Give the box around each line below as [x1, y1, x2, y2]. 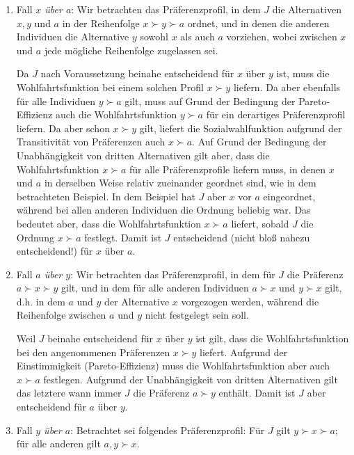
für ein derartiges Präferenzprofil [206, 107, 346, 122]
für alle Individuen [16, 93, 96, 108]
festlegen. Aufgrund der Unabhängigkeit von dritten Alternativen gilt [43, 372, 338, 386]
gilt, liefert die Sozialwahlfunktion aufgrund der [139, 120, 342, 135]
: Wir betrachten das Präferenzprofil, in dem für [70, 266, 275, 281]
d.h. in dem [16, 294, 65, 308]
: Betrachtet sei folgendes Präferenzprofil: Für [70, 422, 265, 437]
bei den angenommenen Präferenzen [16, 344, 170, 359]
